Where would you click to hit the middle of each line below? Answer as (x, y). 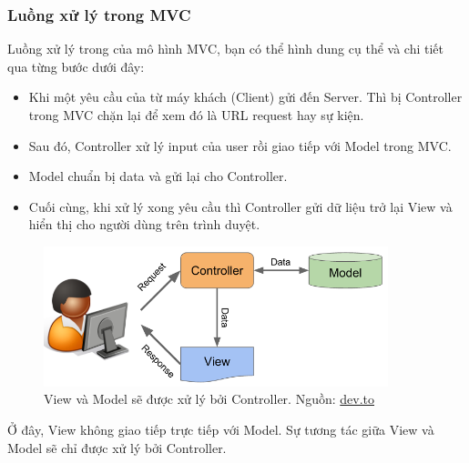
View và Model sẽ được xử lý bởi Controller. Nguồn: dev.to (209, 399)
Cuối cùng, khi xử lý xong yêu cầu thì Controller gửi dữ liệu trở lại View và (240, 206)
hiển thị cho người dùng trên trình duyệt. (144, 224)
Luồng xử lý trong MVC (99, 14)
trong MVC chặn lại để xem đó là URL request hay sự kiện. (196, 115)
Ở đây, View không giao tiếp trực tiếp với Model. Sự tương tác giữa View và (221, 430)
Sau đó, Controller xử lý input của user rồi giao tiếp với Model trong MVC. (240, 145)
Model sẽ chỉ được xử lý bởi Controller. (117, 447)
